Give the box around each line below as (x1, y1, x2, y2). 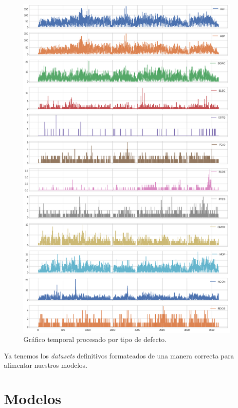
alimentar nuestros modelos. (4, 360, 88, 370)
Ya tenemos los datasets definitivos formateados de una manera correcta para (4, 350, 234, 360)
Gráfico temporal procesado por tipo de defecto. (23, 334, 166, 344)
